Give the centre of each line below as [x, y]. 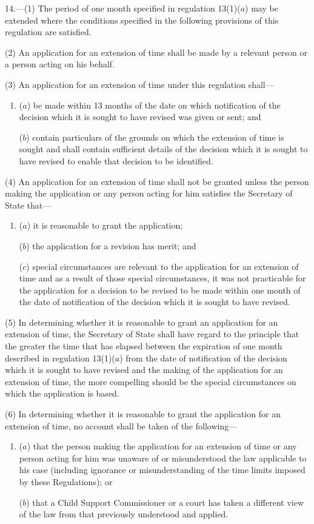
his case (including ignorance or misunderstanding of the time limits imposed [162, 470]
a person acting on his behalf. [60, 64]
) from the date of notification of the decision [203, 358]
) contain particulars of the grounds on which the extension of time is [155, 137]
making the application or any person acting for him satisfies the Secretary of [149, 193]
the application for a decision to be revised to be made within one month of [160, 290]
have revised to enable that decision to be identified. [116, 160]
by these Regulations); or [66, 482]
